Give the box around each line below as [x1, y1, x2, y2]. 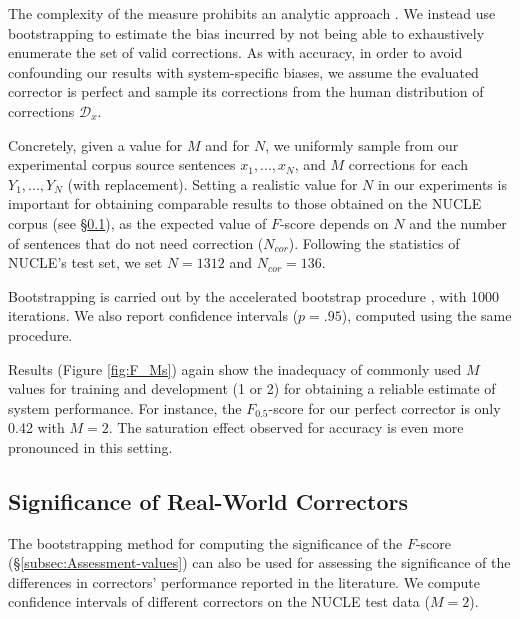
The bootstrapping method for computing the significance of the [8, 532, 403, 553]
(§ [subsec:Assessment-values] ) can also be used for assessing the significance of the [8, 552, 511, 573]
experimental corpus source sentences [8, 154, 236, 175]
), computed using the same [341, 305, 512, 326]
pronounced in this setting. [8, 436, 173, 457]
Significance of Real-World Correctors [8, 485, 408, 516]
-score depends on [279, 212, 389, 233]
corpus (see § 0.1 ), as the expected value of [8, 212, 267, 233]
